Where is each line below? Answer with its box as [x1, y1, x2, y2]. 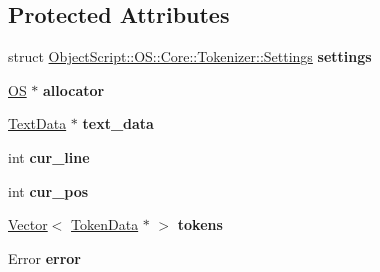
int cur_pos [8, 180, 89, 201]
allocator [43, 79, 105, 100]
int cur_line [8, 146, 90, 167]
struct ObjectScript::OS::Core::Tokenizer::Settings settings [8, 46, 372, 67]
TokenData [71, 214, 139, 235]
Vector [8, 214, 48, 235]
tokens [177, 214, 223, 235]
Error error [8, 247, 82, 268]
